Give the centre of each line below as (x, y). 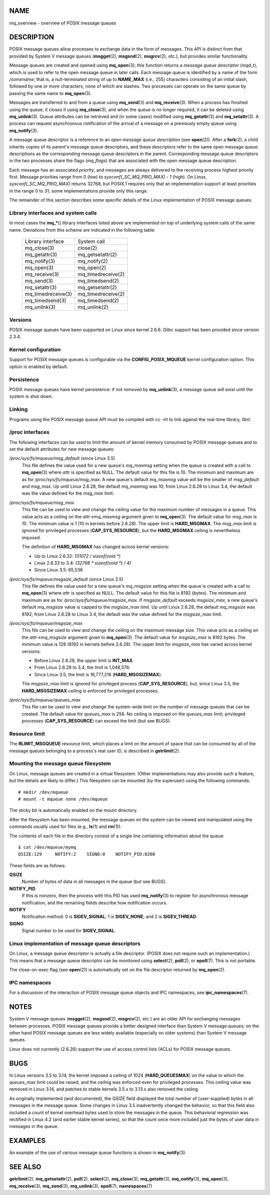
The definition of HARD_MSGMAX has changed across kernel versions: (95, 547)
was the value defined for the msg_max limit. (68, 493)
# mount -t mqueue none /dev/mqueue (63, 799)
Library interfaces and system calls (53, 213)
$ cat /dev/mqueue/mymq (47, 847)
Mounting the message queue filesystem (60, 764)
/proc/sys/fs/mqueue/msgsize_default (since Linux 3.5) (66, 579)
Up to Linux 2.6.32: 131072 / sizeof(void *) (77, 556)
